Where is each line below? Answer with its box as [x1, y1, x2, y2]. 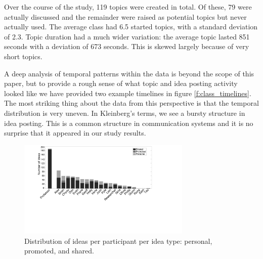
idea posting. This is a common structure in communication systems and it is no [4, 117, 253, 128]
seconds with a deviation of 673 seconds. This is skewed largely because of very [4, 41, 249, 52]
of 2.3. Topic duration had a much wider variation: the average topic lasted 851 [4, 31, 250, 41]
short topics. [4, 51, 42, 61]
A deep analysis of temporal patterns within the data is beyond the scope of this [4, 68, 254, 78]
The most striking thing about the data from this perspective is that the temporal [4, 98, 259, 108]
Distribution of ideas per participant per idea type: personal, [24, 235, 212, 246]
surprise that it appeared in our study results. [4, 127, 146, 138]
